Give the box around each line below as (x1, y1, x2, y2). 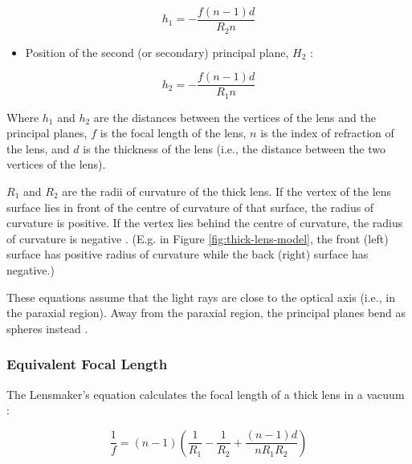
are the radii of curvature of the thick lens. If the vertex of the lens (62, 183, 392, 199)
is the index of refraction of (260, 124, 394, 141)
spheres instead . (6, 320, 88, 336)
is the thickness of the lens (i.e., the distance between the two (83, 140, 386, 157)
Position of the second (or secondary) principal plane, (25, 43, 289, 60)
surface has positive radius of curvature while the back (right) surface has (6, 246, 369, 263)
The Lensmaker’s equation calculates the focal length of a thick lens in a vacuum (6, 385, 405, 402)
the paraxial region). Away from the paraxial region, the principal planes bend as (6, 304, 406, 321)
